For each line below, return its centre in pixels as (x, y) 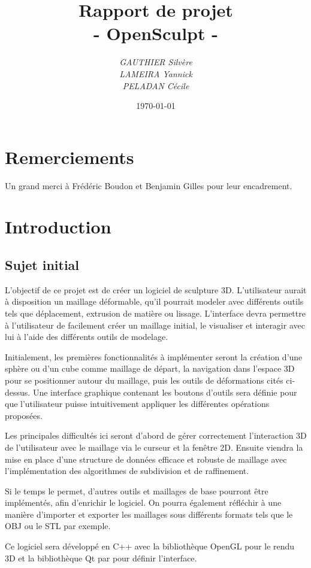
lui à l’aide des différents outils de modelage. (87, 337)
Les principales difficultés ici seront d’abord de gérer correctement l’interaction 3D (156, 435)
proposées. (24, 415)
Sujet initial (42, 264)
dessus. (18, 392)
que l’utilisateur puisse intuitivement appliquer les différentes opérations (137, 404)
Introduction (58, 227)
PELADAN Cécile (156, 85)
